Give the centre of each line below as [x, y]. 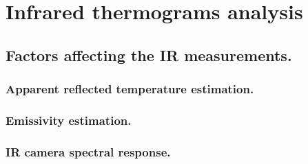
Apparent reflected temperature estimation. [130, 89]
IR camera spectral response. [88, 151]
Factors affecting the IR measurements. [149, 55]
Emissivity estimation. [69, 120]
